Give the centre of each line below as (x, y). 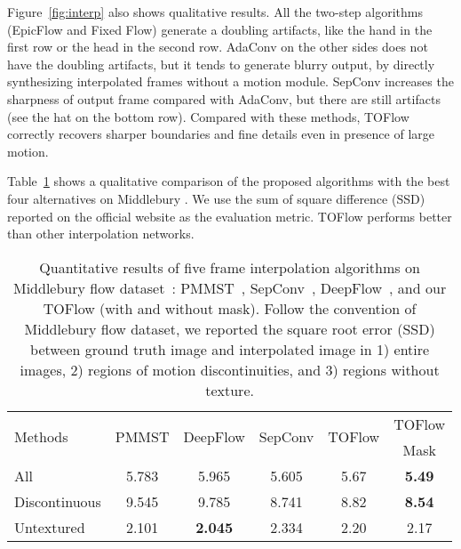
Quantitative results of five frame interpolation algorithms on (230, 267)
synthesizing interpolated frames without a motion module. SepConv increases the (230, 81)
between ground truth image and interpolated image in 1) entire (230, 349)
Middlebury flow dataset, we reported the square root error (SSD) (230, 328)
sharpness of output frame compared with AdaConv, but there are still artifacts (224, 98)
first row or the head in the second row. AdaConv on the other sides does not (218, 47)
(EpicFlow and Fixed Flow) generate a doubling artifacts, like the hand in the (220, 29)
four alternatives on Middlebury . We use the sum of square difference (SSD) (216, 198)
